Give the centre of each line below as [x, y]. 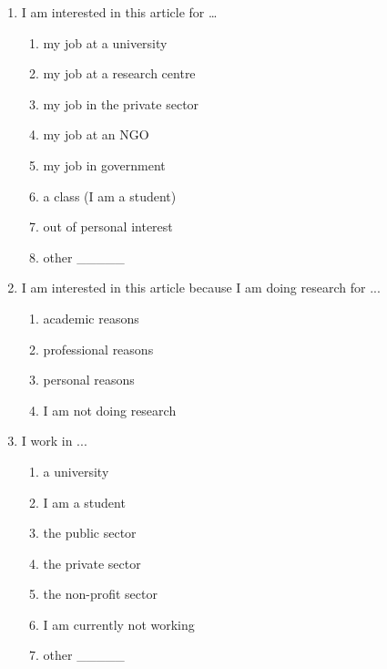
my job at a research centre [119, 73]
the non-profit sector [100, 594]
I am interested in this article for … [119, 12]
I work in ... [54, 441]
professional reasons [98, 349]
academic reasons [91, 318]
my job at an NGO [96, 134]
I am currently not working [119, 624]
